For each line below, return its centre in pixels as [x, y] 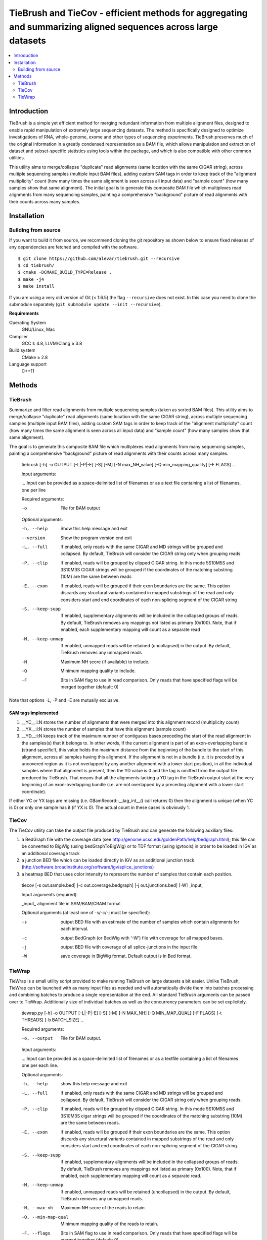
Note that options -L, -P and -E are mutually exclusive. [65, 700]
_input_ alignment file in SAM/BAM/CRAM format [71, 904]
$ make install [36, 286]
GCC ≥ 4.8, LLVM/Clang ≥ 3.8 [52, 343]
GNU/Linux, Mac [38, 329]
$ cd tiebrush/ [36, 266]
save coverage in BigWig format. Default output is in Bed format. [126, 956]
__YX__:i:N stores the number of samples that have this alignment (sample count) [104, 729]
